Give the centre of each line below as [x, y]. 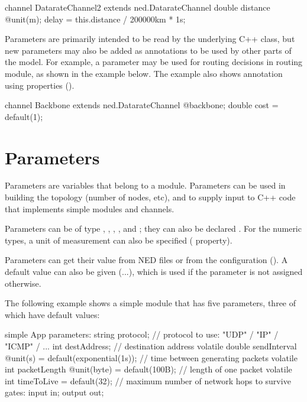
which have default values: [52, 314]
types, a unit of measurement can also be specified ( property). [119, 240]
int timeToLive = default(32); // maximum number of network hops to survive [148, 380]
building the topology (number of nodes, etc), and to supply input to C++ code [150, 197]
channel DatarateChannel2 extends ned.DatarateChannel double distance [138, 7]
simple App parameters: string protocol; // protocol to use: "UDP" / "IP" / [142, 334]
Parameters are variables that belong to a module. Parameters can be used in [145, 185]
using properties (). [40, 85]
